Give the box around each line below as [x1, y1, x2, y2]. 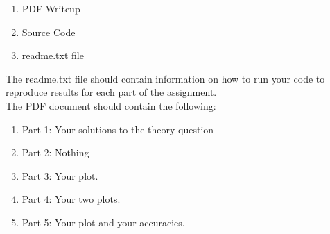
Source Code [21, 24, 76, 39]
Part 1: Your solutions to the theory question [21, 122, 214, 136]
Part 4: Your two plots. [21, 192, 121, 206]
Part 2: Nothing [21, 145, 89, 160]
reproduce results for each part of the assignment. [6, 85, 217, 99]
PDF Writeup [21, 1, 80, 15]
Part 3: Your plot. [21, 168, 98, 183]
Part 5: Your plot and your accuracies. [21, 215, 185, 229]
